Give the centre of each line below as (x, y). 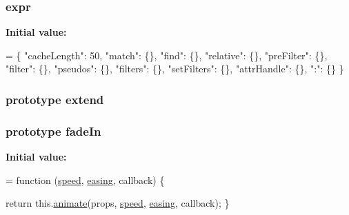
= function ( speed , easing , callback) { (85, 180)
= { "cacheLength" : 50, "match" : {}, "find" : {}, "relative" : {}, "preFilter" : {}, (167, 55)
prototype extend (55, 99)
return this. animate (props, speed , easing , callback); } (118, 203)
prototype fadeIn (53, 131)
